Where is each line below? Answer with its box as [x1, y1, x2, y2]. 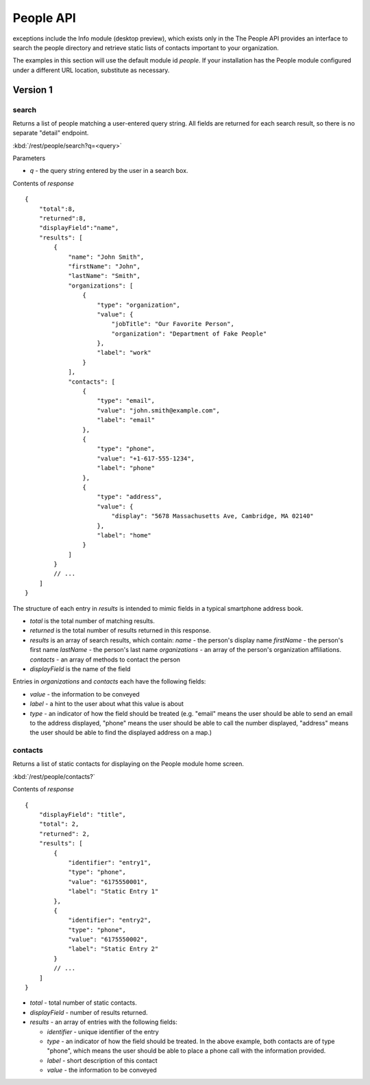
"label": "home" [97, 531, 152, 539]
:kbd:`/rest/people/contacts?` [12, 772, 95, 780]
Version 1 [12, 84, 53, 95]
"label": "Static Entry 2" [68, 945, 159, 953]
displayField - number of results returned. [29, 1008, 148, 1016]
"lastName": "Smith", [68, 272, 140, 280]
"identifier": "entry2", [68, 916, 152, 924]
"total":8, [38, 205, 76, 213]
